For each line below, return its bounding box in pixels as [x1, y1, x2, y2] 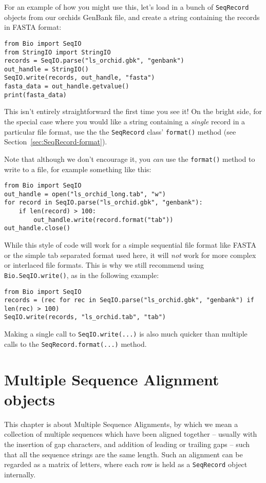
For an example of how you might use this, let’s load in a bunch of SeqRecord [4, 2, 249, 12]
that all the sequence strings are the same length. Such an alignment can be [4, 449, 243, 459]
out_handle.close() [4, 225, 70, 232]
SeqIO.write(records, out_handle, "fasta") [4, 74, 155, 82]
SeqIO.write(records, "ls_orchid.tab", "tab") [4, 313, 166, 321]
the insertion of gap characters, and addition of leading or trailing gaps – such [4, 438, 250, 449]
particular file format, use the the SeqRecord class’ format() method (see [4, 126, 236, 137]
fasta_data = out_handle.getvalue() [4, 83, 129, 90]
